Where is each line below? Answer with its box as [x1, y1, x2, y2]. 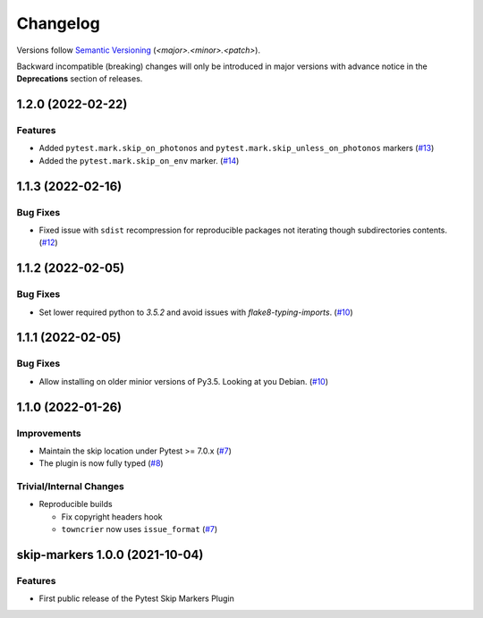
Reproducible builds [38, 499, 113, 510]
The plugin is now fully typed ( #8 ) [38, 458, 165, 469]
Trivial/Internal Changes [16, 480, 125, 493]
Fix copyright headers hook [61, 511, 163, 522]
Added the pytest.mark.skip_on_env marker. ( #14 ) [38, 155, 240, 165]
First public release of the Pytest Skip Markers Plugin [38, 593, 234, 604]
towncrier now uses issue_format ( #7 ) [61, 524, 218, 535]
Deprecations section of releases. [16, 73, 143, 84]
